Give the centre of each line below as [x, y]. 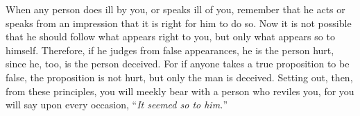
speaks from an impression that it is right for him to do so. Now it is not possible [179, 23]
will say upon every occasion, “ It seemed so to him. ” [117, 105]
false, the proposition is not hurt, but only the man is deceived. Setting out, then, [179, 77]
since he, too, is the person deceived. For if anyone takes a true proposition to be [178, 64]
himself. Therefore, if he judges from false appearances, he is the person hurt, [170, 50]
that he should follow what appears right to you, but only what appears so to [170, 36]
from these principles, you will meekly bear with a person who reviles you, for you [180, 91]
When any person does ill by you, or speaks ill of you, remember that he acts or [175, 9]
